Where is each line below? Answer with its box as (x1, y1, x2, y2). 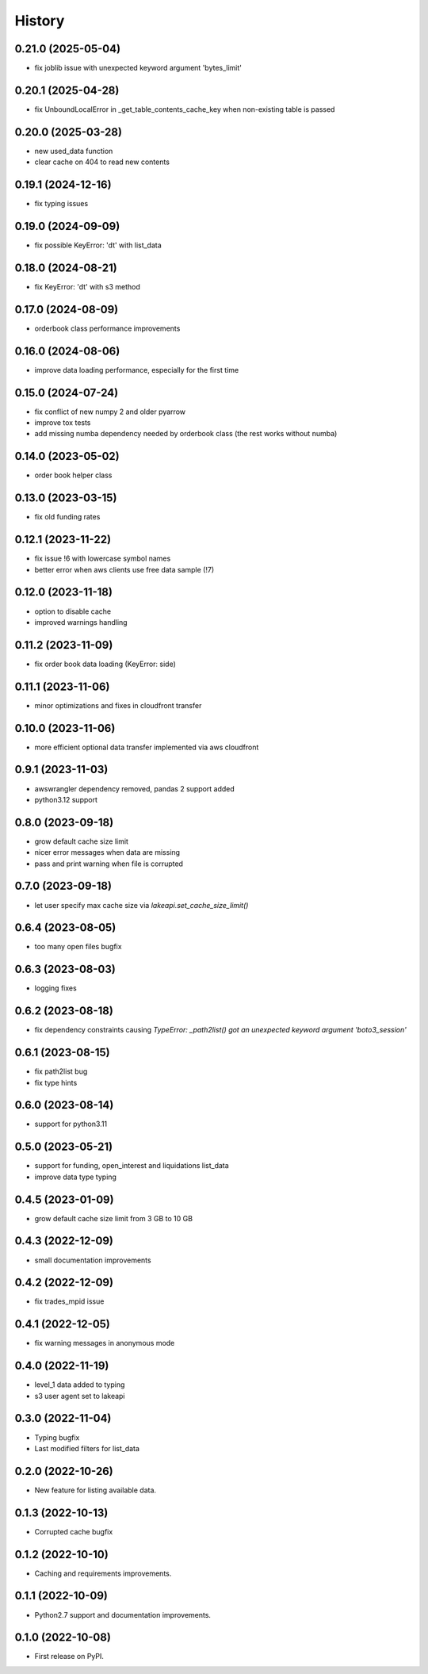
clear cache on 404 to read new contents (34, 157, 170, 167)
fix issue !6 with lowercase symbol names (34, 554, 171, 563)
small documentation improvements (34, 1255, 151, 1265)
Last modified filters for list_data (34, 1443, 140, 1453)
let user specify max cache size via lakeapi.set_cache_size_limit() (34, 900, 249, 910)
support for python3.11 (34, 1119, 108, 1129)
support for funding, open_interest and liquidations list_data (34, 1161, 229, 1170)
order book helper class (34, 470, 113, 480)
